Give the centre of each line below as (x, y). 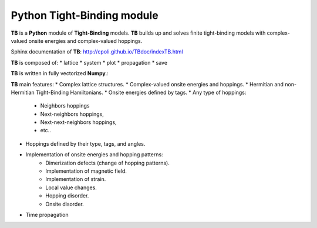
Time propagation (47, 214)
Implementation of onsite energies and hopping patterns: (95, 155)
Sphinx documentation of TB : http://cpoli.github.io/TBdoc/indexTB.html (97, 52)
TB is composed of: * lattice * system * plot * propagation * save (89, 62)
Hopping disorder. (67, 196)
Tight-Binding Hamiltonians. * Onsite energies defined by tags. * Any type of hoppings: (141, 92)
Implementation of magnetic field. (86, 171)
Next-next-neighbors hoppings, (78, 122)
